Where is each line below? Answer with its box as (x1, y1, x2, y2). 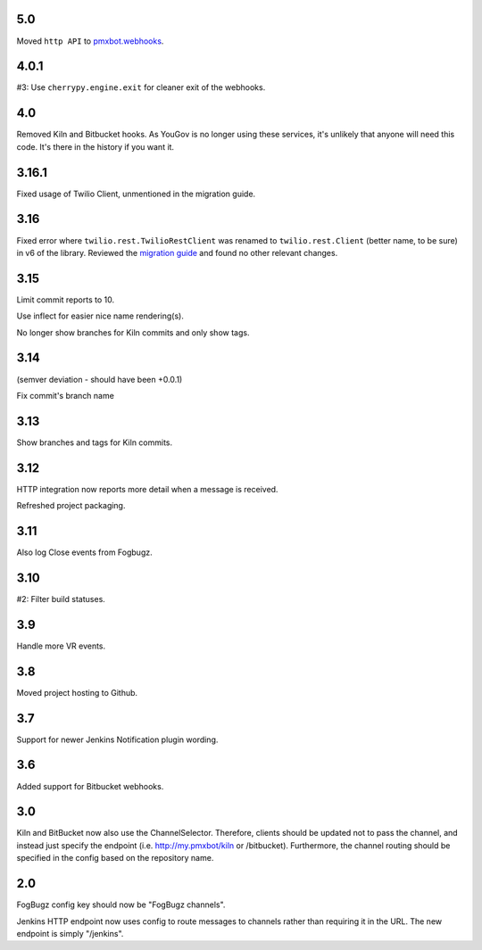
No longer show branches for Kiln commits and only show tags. (16, 326, 250, 338)
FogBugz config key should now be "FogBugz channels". (16, 899, 226, 910)
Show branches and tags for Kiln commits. (16, 437, 173, 448)
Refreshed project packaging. (16, 500, 126, 511)
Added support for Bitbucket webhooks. (16, 781, 164, 791)
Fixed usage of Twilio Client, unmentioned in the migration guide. (16, 188, 256, 199)
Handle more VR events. (16, 640, 106, 651)
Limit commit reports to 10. (16, 294, 115, 305)
